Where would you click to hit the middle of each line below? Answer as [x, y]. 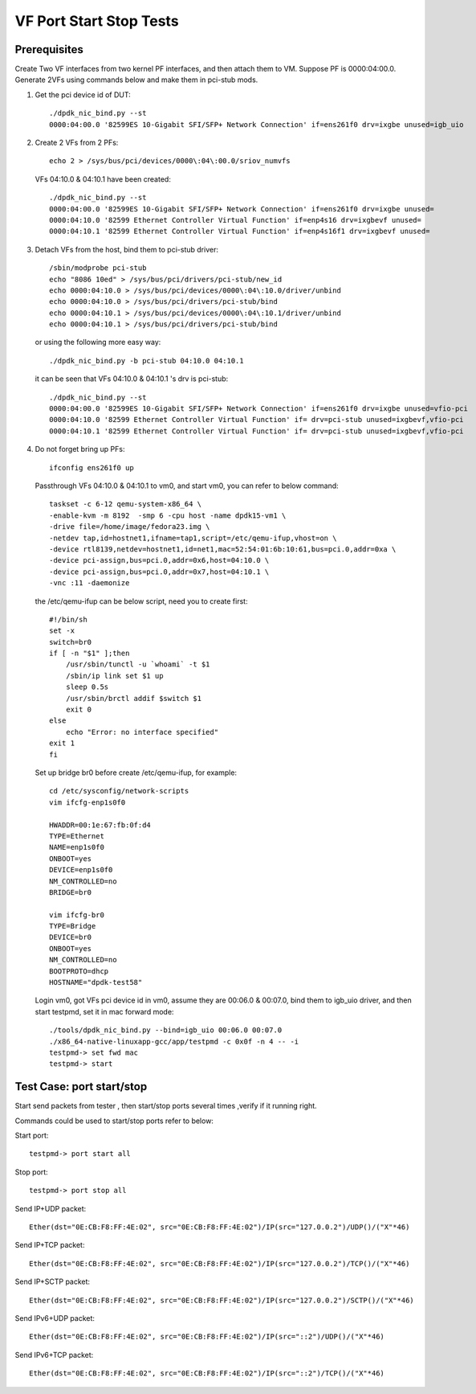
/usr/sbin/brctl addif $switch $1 [134, 698]
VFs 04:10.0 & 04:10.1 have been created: [103, 179]
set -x [62, 631]
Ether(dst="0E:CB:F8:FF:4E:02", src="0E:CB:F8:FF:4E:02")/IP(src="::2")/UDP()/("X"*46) [207, 1337]
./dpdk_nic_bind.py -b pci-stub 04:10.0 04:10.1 [146, 361]
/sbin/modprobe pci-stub [98, 268]
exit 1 [62, 743]
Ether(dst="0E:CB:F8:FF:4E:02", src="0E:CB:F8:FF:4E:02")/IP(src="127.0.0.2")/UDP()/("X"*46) [220, 1227]
